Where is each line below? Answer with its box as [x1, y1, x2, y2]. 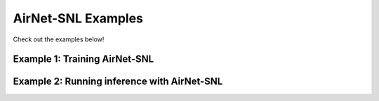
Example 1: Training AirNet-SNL [13, 53, 154, 65]
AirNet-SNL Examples [13, 11, 144, 26]
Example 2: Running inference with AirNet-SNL [13, 76, 223, 88]
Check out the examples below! [13, 35, 105, 43]
